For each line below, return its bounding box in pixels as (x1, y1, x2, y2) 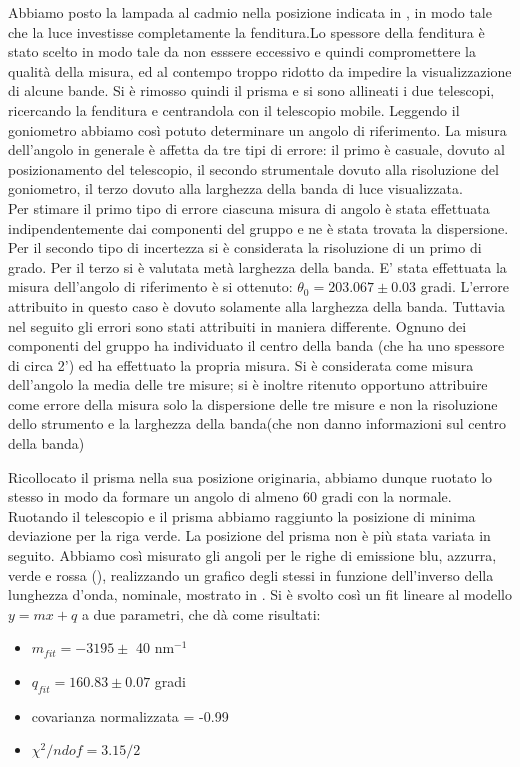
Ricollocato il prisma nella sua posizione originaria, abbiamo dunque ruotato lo (8, 466, 493, 487)
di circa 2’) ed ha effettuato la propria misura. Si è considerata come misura (8, 354, 474, 375)
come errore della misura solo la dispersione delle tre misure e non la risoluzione (8, 393, 498, 414)
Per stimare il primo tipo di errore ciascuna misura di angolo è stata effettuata (8, 197, 490, 218)
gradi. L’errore (420, 276, 510, 297)
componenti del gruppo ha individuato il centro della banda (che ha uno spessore (8, 335, 505, 356)
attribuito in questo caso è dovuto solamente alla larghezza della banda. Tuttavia (8, 295, 505, 316)
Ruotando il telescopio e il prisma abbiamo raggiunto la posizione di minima (8, 505, 476, 526)
